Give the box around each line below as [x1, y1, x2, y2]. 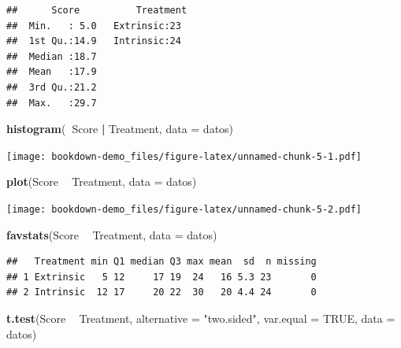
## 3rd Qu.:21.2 [6, 81, 97, 93]
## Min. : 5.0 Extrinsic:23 [6, 20, 181, 31]
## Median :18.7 [6, 50, 97, 62]
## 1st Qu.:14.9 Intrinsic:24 [6, 35, 181, 47]
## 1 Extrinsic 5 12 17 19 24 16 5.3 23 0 [6, 271, 317, 283]
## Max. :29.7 [6, 97, 97, 109]
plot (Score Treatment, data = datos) [6, 173, 197, 190]
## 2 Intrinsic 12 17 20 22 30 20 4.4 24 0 [6, 287, 317, 298]
